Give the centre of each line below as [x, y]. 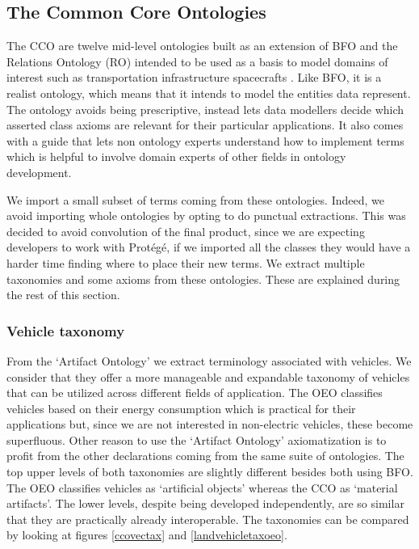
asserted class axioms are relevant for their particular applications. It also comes [205, 125]
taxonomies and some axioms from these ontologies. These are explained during [203, 279]
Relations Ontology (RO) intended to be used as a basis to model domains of [197, 61]
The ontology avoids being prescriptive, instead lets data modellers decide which [205, 109]
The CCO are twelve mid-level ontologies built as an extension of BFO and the [202, 46]
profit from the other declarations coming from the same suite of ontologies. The [205, 456]
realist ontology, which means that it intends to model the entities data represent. [209, 93]
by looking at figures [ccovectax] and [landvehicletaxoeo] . [147, 535]
